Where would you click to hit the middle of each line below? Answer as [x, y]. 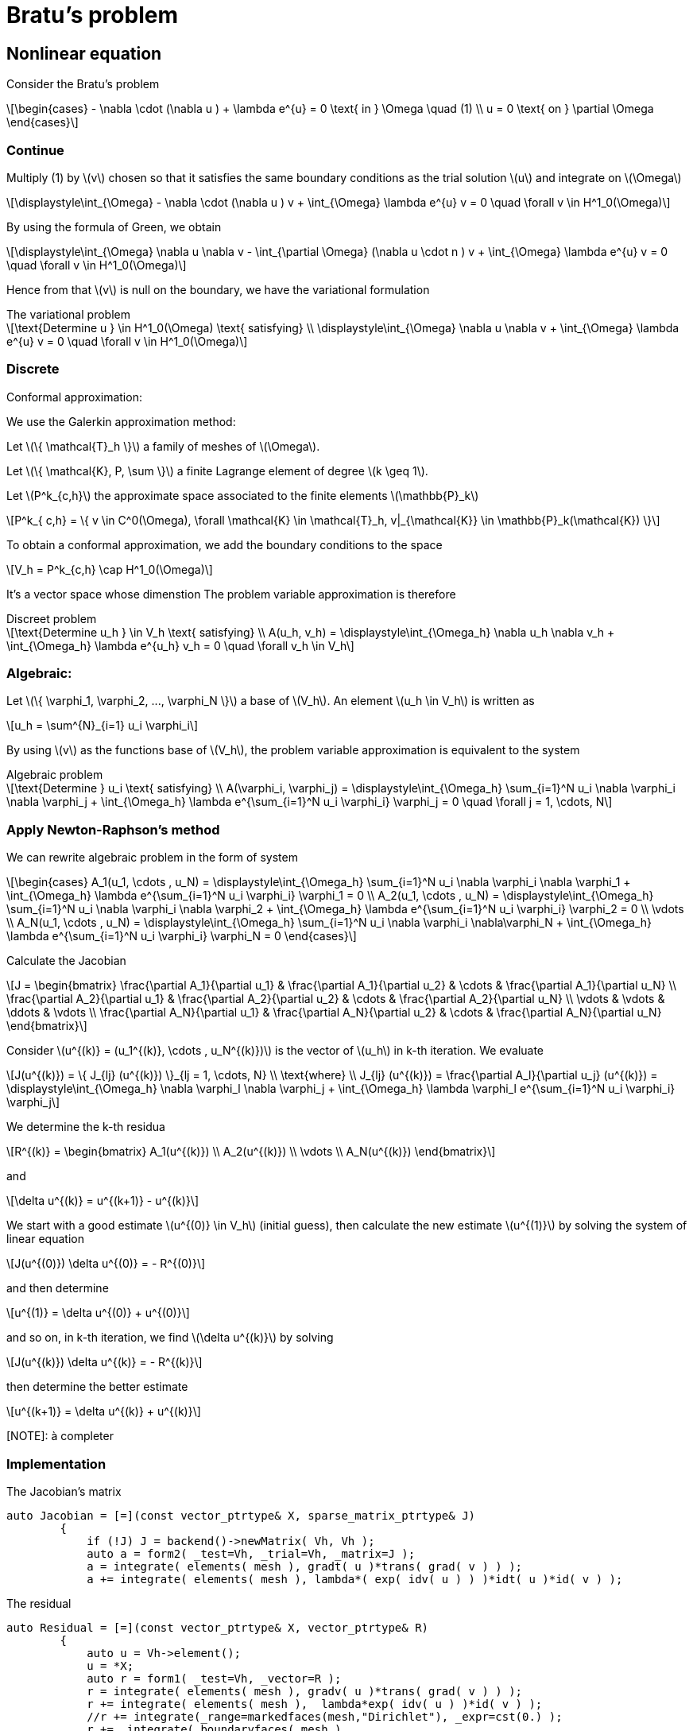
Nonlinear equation [84, 53]
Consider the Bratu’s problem [83, 84]
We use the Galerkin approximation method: [121, 421]
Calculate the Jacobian [66, 961]
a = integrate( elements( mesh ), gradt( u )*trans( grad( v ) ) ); [305, 1566]
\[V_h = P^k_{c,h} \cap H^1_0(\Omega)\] [110, 569]
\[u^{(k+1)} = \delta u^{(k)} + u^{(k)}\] [104, 1412]
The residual [39, 1603]
